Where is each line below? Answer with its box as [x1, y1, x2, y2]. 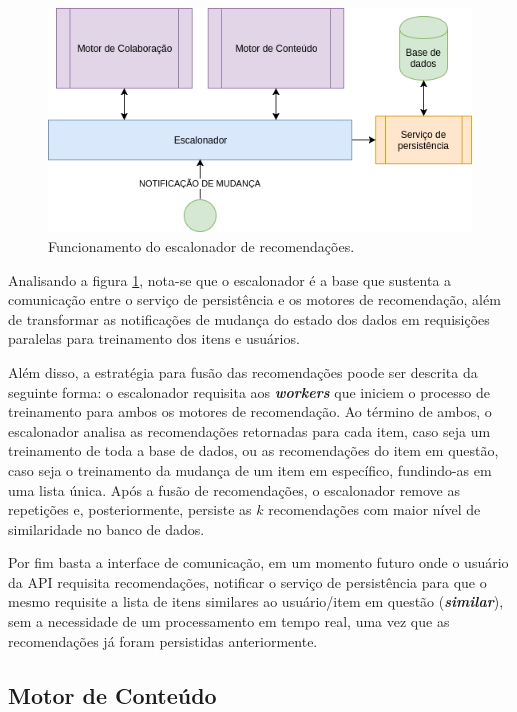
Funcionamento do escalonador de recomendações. [48, 235, 355, 256]
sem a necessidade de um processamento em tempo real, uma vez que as [8, 611, 450, 632]
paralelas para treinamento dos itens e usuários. [8, 328, 300, 349]
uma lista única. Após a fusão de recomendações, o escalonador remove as [8, 479, 461, 500]
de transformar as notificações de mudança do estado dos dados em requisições [8, 308, 490, 329]
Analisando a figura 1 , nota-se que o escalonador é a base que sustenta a [8, 269, 452, 290]
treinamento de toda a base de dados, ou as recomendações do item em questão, [8, 440, 499, 461]
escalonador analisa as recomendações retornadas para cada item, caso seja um [8, 420, 491, 441]
